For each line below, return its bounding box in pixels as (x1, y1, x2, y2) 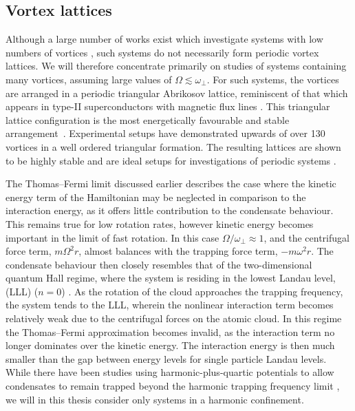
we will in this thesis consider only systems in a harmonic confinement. (6, 392, 304, 406)
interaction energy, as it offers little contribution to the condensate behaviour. (6, 203, 334, 218)
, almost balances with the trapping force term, (78, 244, 278, 258)
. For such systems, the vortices (206, 72, 339, 86)
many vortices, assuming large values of (6, 72, 172, 86)
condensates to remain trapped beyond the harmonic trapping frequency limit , (6, 379, 340, 393)
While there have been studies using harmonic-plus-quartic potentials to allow (6, 365, 334, 379)
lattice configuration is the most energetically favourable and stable (6, 112, 290, 127)
